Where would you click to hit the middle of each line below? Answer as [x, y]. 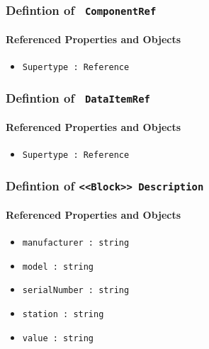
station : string [63, 314]
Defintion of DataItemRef [78, 97]
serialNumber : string [76, 291]
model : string [58, 267]
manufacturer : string [76, 242]
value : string [58, 338]
